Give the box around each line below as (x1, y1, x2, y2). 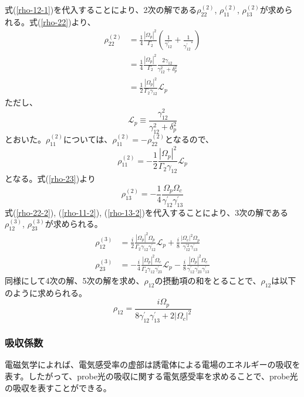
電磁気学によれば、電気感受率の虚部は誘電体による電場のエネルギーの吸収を (5, 358, 300, 371)
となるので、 (165, 133, 214, 145)
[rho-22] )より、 (40, 15, 96, 28)
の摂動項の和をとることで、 (154, 274, 261, 287)
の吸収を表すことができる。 (5, 381, 112, 393)
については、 (63, 133, 113, 145)
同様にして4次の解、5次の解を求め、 (5, 274, 144, 287)
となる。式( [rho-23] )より (5, 172, 96, 184)
